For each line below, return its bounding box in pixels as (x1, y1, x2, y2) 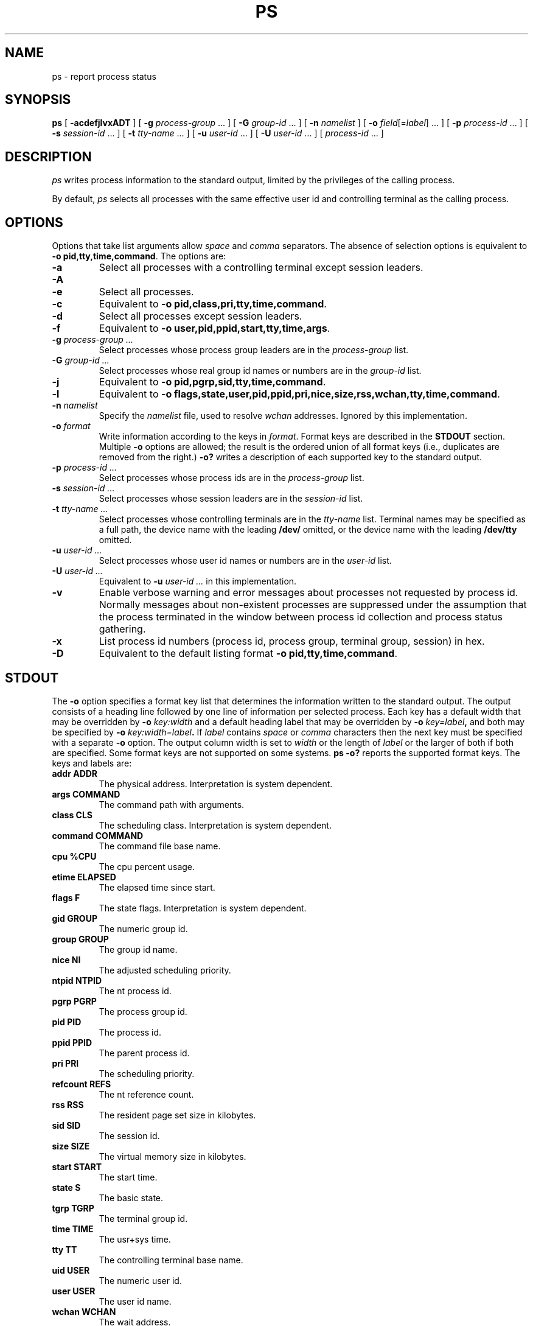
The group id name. (99, 944, 178, 955)
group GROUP (52, 933, 109, 944)
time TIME (52, 1223, 94, 1234)
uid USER (52, 1265, 90, 1275)
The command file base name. (99, 840, 221, 851)
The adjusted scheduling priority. (99, 964, 231, 975)
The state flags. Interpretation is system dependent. (99, 902, 307, 913)
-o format (52, 421, 91, 432)
